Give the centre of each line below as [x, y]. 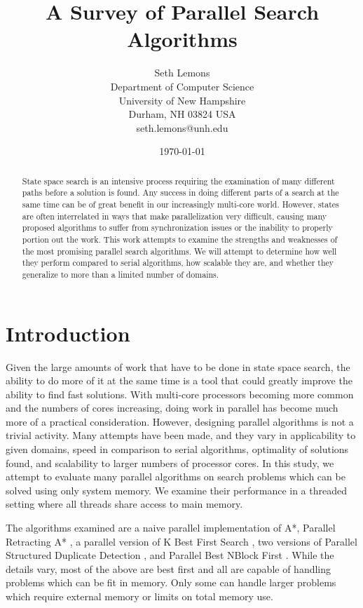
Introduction [68, 333]
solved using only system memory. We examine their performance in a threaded [176, 490]
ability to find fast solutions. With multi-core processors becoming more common [180, 394]
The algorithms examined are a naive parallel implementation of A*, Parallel [171, 528]
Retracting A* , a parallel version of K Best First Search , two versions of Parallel [181, 541]
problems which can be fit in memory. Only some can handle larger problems [171, 582]
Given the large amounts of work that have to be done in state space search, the [178, 366]
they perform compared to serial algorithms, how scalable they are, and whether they [178, 263]
